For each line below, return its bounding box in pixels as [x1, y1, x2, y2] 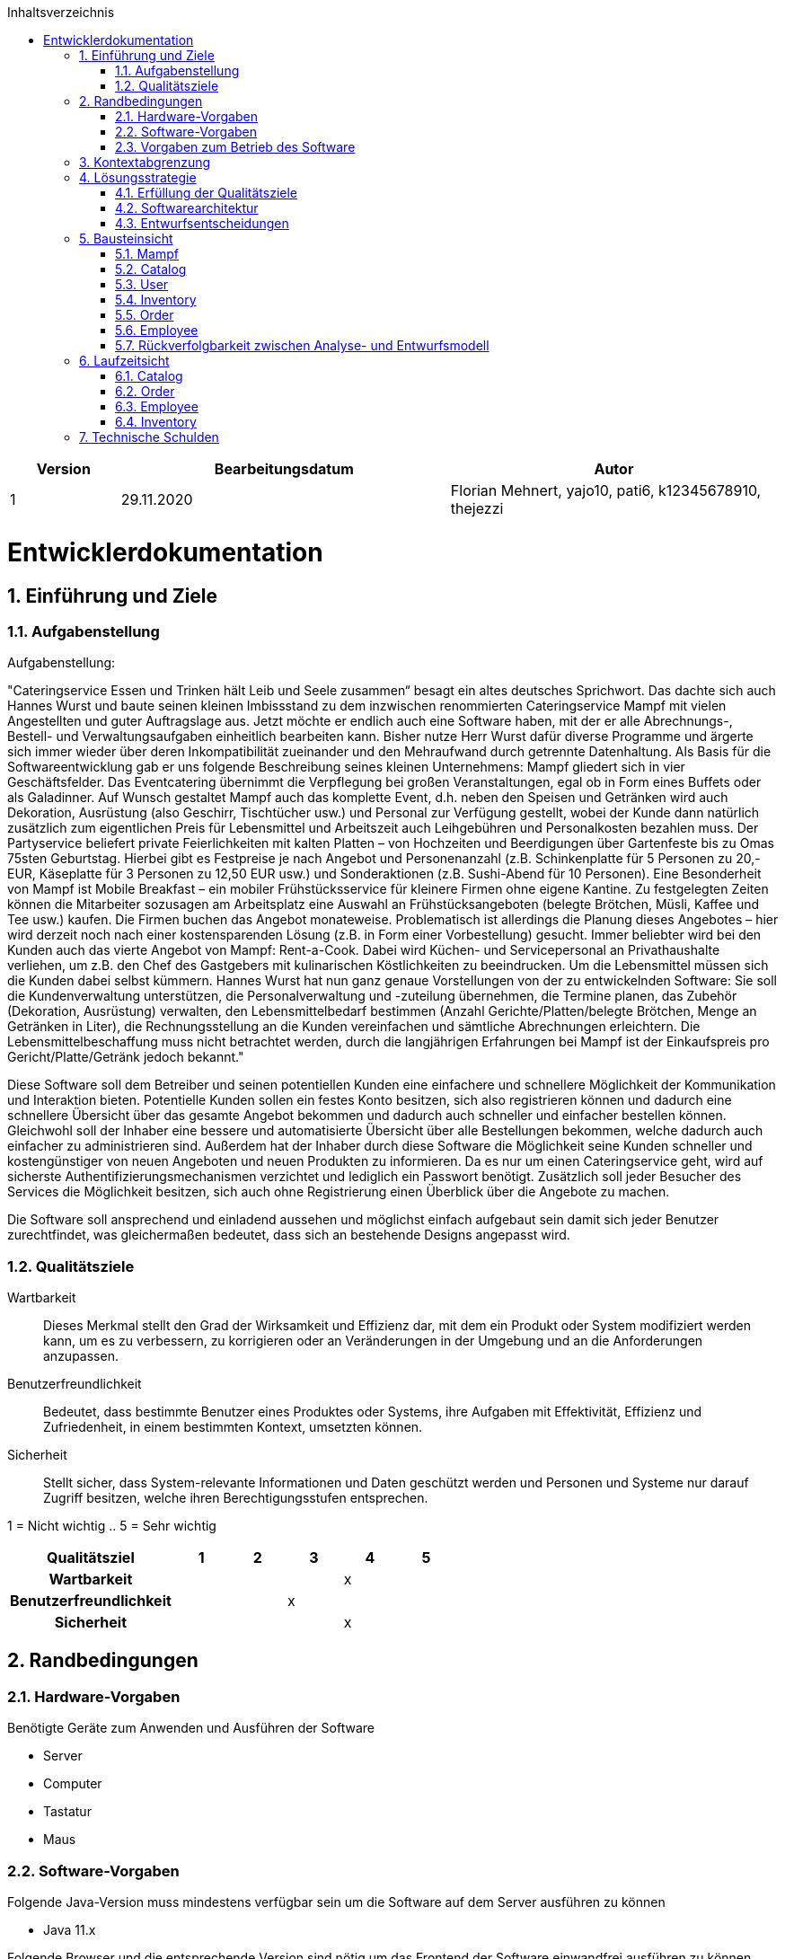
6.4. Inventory [115, 414, 197, 429]
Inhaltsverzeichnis [7, 4, 115, 20]
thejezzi [450, 499, 504, 517]
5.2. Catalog [115, 261, 187, 277]
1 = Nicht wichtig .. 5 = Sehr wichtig [7, 1518, 216, 1534]
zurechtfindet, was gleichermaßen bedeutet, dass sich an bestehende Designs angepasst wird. [7, 1227, 570, 1243]
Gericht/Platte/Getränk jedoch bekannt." [7, 1049, 244, 1065]
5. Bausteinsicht [79, 231, 173, 246]
